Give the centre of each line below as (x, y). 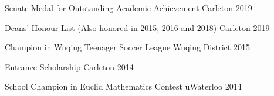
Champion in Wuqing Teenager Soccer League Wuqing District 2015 (127, 47)
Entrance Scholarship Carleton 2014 (69, 66)
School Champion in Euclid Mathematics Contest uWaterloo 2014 (123, 86)
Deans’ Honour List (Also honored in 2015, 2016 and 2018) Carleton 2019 (137, 27)
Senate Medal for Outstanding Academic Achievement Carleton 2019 (128, 8)
